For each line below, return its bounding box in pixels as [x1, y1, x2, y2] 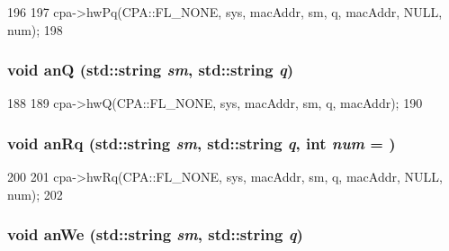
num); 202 [7, 184, 63, 203]
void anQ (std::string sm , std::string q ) [7, 58, 293, 81]
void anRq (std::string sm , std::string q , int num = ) [7, 131, 396, 154]
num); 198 [7, 20, 63, 39]
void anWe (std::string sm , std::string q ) [7, 223, 303, 246]
